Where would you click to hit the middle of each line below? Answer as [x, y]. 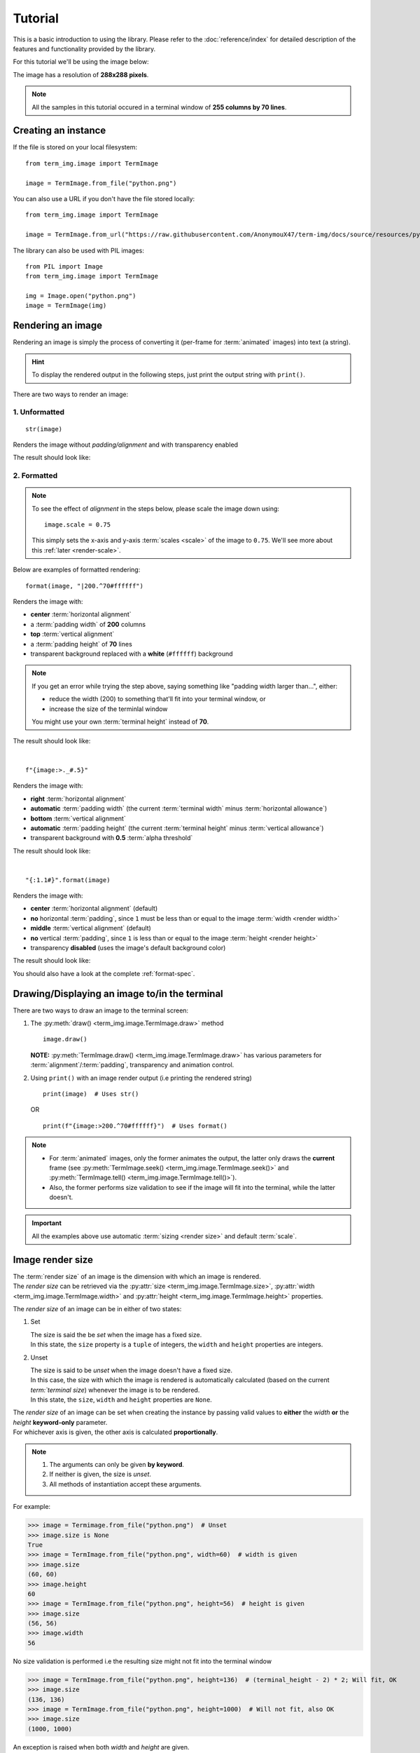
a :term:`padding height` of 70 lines [81, 644]
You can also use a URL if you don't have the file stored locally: [104, 198]
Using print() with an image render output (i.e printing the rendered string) [141, 1078]
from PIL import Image [64, 266]
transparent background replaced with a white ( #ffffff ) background [132, 654]
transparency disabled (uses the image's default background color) [128, 947]
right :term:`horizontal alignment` [78, 799]
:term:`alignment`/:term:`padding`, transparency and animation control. [132, 1065]
